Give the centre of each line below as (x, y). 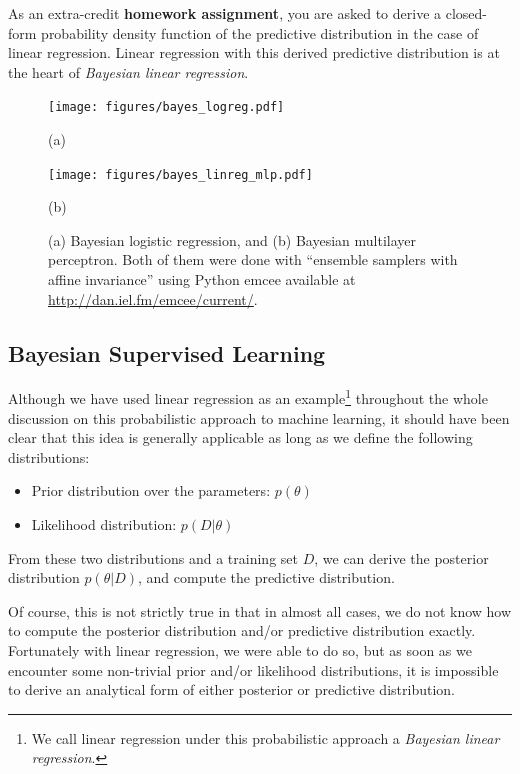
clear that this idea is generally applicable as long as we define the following (240, 437)
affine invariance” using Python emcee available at (202, 279)
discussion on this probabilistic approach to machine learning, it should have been (259, 417)
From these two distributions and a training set (153, 557)
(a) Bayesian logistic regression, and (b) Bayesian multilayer (232, 239)
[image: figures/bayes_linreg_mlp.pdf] (180, 174)
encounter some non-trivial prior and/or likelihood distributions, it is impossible (253, 669)
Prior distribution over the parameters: (151, 490)
